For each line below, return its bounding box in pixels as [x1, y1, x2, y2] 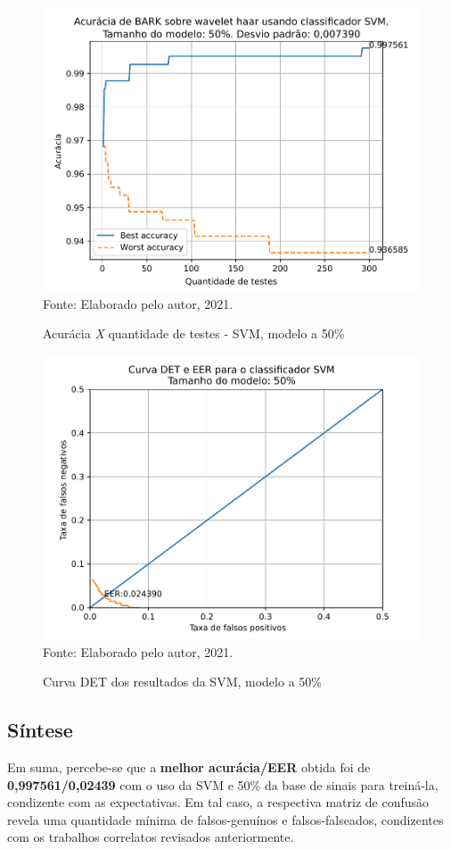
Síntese [7, 716, 73, 744]
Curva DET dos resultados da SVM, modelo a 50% [43, 672, 322, 691]
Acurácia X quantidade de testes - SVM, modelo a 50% [43, 324, 345, 343]
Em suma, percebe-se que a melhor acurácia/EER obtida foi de [7, 757, 371, 776]
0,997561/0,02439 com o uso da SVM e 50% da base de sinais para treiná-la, [7, 775, 439, 794]
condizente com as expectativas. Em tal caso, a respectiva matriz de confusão [7, 793, 430, 812]
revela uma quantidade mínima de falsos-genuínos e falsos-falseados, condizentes [7, 810, 444, 828]
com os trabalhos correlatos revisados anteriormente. [7, 828, 294, 846]
